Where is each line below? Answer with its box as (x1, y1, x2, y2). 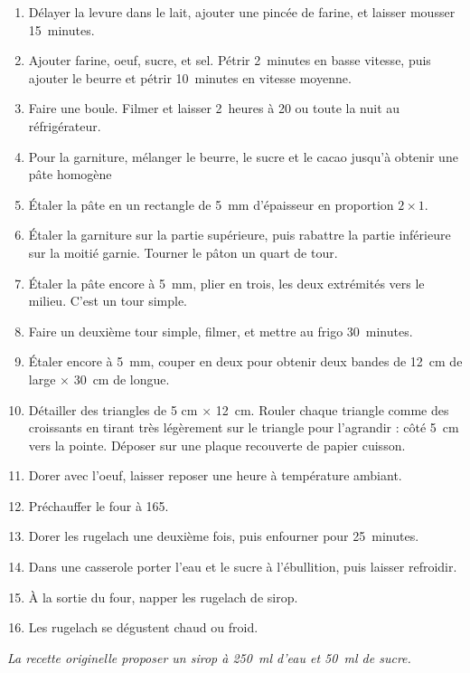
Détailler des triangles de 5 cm (28, 400, 198, 419)
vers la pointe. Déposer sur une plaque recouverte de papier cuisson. (28, 435, 406, 454)
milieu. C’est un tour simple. (28, 291, 187, 310)
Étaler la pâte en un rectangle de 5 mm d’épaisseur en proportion (28, 194, 394, 213)
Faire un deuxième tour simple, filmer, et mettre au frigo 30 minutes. (28, 321, 413, 340)
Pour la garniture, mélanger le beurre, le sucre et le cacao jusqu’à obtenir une (28, 147, 458, 166)
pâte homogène (28, 165, 112, 184)
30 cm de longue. (73, 369, 170, 388)
